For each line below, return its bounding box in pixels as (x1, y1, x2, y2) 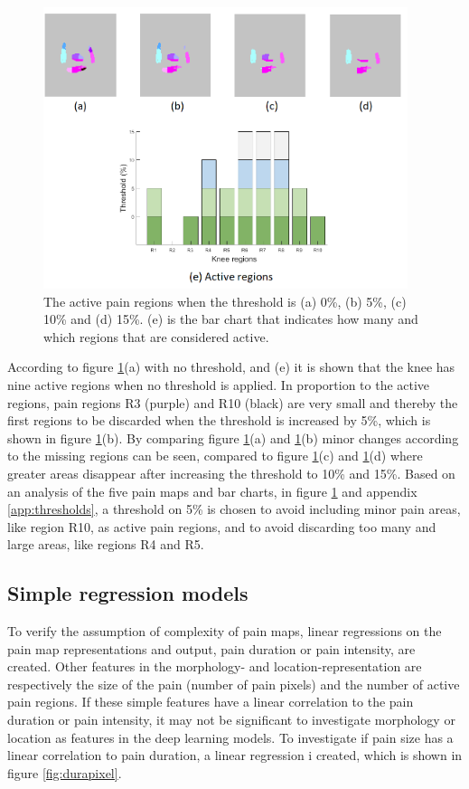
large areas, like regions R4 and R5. (7, 535, 204, 554)
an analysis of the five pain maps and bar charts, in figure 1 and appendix (7, 481, 417, 500)
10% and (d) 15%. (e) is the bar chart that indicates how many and (43, 309, 418, 328)
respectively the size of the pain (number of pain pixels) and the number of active (7, 674, 460, 693)
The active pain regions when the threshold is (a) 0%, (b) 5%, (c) (43, 291, 407, 310)
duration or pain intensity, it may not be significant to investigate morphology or (7, 710, 455, 729)
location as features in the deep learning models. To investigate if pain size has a (7, 727, 454, 746)
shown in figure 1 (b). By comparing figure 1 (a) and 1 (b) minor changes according (7, 428, 459, 447)
